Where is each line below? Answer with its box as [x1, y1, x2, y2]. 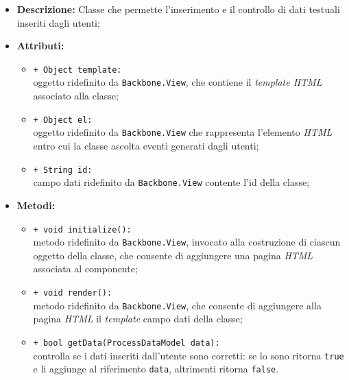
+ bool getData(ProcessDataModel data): [33, 337, 220, 348]
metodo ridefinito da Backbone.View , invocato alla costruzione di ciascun [33, 235, 341, 249]
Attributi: [16, 38, 64, 53]
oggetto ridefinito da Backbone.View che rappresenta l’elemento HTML [33, 125, 333, 139]
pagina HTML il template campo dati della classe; [33, 311, 243, 326]
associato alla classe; [33, 88, 119, 103]
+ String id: [33, 165, 93, 175]
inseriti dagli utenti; [16, 15, 100, 29]
